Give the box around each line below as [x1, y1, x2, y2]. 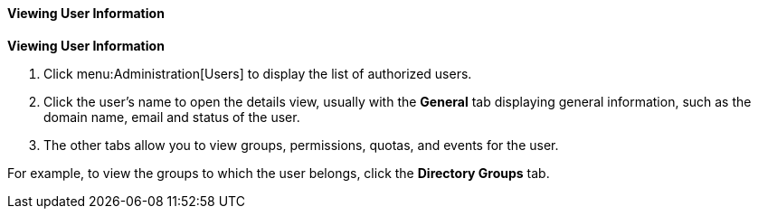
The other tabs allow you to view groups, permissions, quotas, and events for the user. [43, 136, 559, 153]
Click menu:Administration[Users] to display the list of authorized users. [43, 65, 472, 81]
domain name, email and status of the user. [43, 108, 300, 125]
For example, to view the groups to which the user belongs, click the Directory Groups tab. [7, 164, 550, 181]
